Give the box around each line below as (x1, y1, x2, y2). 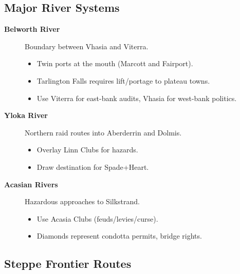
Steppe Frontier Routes (4, 256, 132, 271)
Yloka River (4, 110, 48, 121)
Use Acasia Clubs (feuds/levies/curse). (36, 213, 158, 224)
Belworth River (4, 24, 60, 34)
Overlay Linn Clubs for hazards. (36, 144, 138, 155)
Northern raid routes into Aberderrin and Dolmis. (25, 127, 182, 138)
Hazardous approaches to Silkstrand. (25, 196, 140, 207)
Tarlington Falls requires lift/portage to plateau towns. (36, 75, 210, 86)
